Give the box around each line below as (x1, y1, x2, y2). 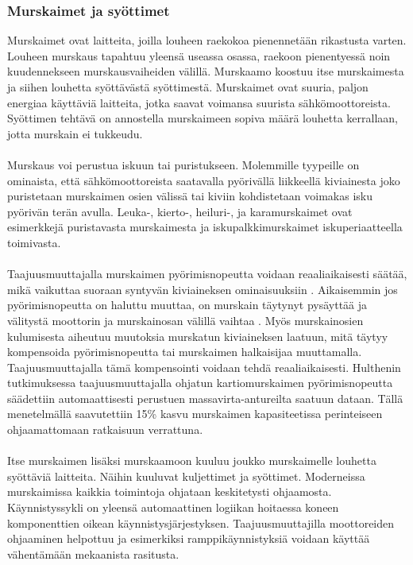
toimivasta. (7, 234, 61, 250)
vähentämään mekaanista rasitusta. (7, 545, 179, 562)
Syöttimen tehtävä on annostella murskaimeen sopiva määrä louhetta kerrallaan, (7, 110, 398, 126)
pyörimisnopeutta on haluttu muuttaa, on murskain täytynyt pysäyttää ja (7, 296, 368, 313)
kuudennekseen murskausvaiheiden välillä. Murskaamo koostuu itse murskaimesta (7, 63, 404, 79)
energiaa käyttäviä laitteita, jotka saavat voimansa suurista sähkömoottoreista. (7, 94, 391, 110)
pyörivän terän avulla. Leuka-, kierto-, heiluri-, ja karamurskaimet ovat (7, 203, 353, 219)
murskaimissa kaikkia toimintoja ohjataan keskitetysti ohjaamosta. (7, 483, 332, 500)
